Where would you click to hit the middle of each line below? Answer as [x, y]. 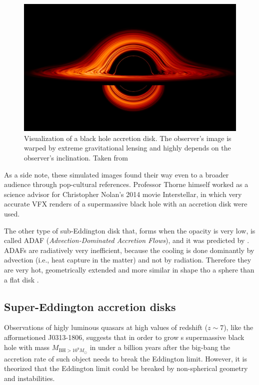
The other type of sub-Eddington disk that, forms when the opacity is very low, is [130, 230]
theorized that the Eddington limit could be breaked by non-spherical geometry [126, 368]
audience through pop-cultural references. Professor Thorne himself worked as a [126, 184]
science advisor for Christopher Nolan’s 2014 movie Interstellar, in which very [123, 194]
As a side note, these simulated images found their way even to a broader [116, 174]
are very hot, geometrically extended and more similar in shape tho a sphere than [129, 269]
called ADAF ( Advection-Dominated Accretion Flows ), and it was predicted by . [127, 240]
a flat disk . [21, 279]
